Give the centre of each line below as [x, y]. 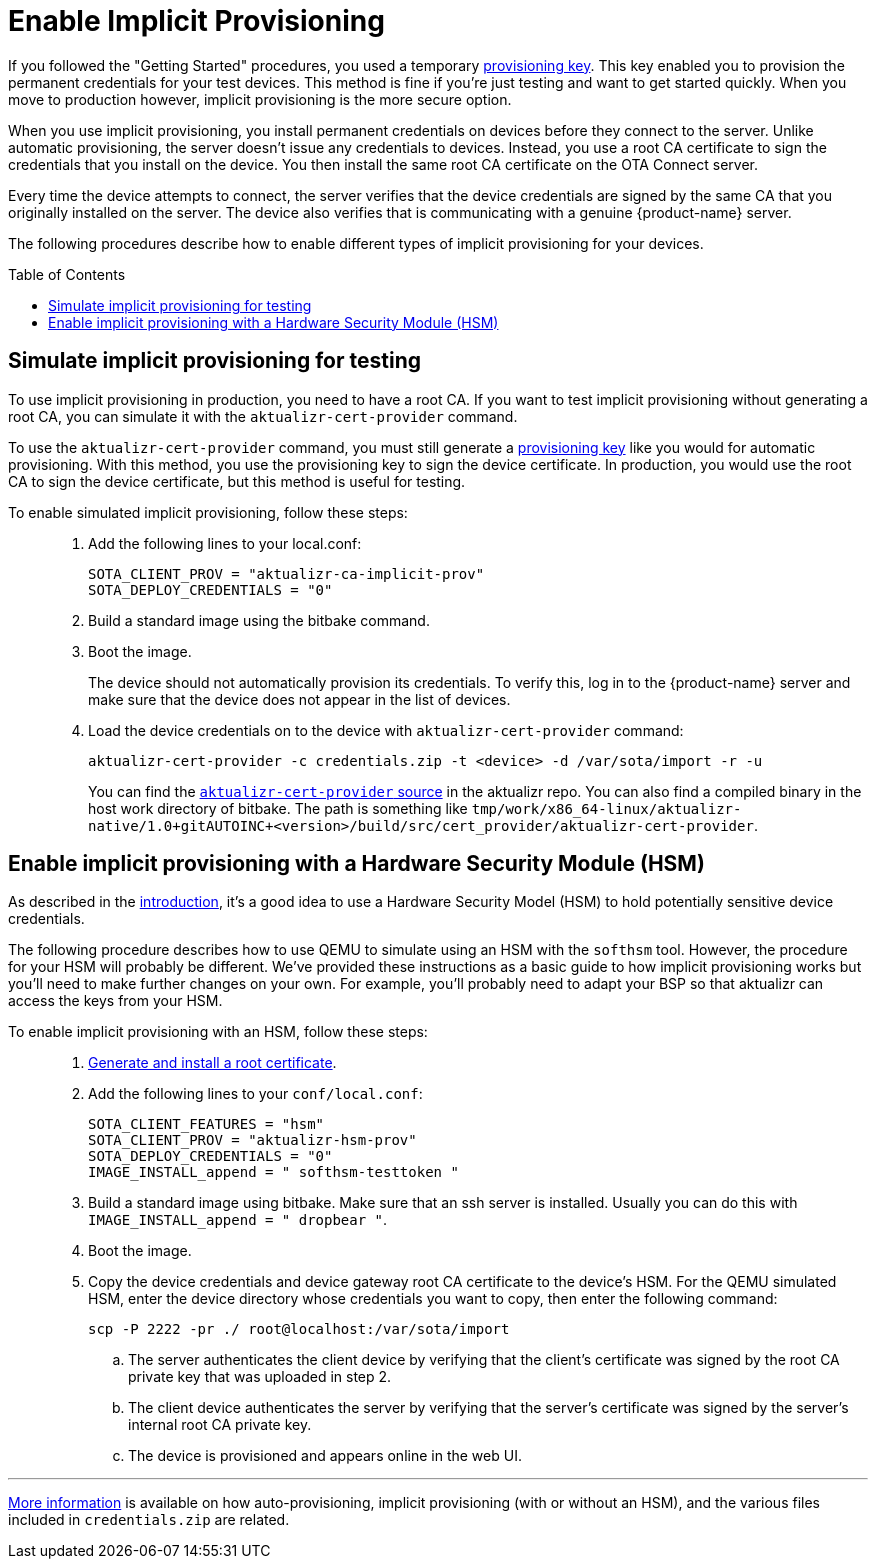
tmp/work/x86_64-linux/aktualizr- [606, 808]
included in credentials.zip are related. [149, 1520]
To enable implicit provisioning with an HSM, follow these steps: [218, 1032]
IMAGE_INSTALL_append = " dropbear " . [238, 1220]
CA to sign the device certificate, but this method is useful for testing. [237, 481]
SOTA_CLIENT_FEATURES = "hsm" [206, 1124]
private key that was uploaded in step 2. [260, 1377]
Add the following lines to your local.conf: [225, 543]
